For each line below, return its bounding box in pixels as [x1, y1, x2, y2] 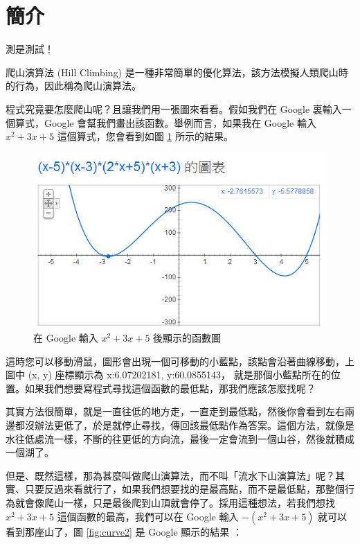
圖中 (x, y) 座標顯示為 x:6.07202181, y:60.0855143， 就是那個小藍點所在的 [6, 367, 331, 382]
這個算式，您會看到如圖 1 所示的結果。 [57, 129, 233, 143]
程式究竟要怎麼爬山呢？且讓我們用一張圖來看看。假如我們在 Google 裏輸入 [6, 101, 342, 116]
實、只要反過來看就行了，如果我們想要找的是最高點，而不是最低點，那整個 [6, 482, 345, 496]
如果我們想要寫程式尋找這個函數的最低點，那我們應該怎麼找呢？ [24, 380, 316, 395]
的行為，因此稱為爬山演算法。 [6, 78, 141, 93]
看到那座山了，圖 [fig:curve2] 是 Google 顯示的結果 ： [6, 524, 242, 538]
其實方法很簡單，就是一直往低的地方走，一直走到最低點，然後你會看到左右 [6, 404, 345, 419]
